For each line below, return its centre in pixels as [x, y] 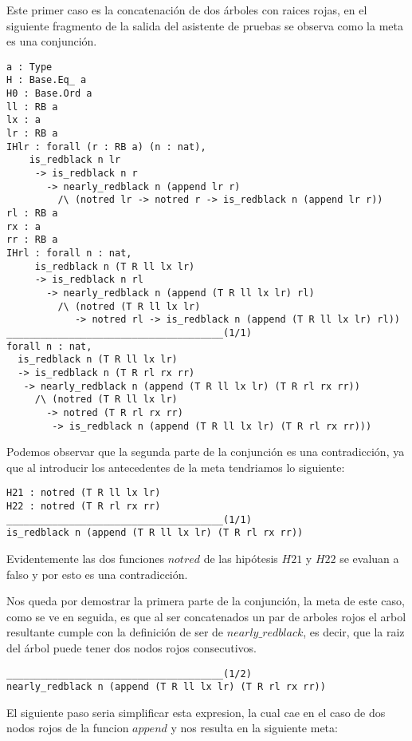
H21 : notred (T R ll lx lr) [84, 493]
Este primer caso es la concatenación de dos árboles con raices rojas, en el [187, 10]
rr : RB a [32, 240]
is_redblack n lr [75, 160]
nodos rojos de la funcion [68, 728]
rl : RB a [32, 213]
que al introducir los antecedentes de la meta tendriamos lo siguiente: [176, 467]
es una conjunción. [52, 41]
